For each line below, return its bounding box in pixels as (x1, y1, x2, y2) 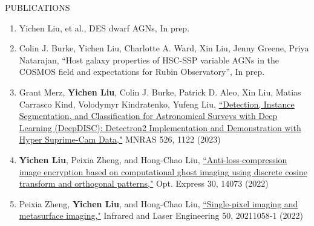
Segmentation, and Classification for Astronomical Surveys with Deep (19, 109, 278, 122)
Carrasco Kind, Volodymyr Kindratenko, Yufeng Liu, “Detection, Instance (19, 97, 295, 110)
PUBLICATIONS (5, 1, 70, 13)
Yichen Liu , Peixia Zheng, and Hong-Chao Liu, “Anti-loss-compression (19, 153, 287, 166)
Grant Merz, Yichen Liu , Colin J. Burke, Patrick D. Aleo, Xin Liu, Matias (19, 85, 301, 98)
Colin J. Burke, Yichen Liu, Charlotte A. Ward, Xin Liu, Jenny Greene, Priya (19, 42, 309, 54)
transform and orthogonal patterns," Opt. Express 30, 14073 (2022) (19, 177, 269, 190)
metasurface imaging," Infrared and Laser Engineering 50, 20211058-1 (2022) (19, 209, 303, 222)
